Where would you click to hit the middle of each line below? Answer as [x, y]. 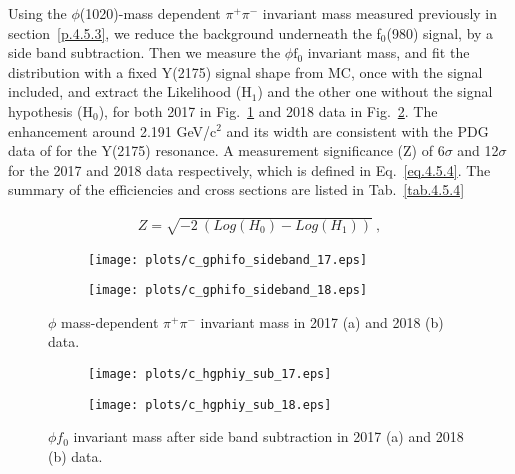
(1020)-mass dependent [150, 13]
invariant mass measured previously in [380, 13]
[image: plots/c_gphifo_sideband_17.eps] [228, 259]
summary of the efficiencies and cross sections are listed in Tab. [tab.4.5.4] [236, 189]
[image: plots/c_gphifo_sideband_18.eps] [228, 290]
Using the [37, 13]
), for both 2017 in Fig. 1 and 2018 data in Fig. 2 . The [268, 110]
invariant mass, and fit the [388, 52]
